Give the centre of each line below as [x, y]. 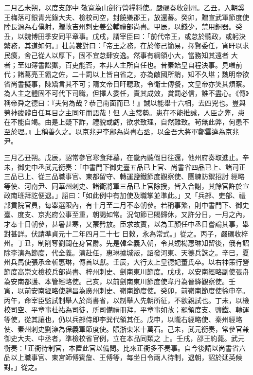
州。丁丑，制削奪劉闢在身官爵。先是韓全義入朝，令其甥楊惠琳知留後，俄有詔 [126, 243]
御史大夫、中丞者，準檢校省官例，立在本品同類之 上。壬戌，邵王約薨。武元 [124, 338]
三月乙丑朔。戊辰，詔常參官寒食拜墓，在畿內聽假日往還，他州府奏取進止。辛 [126, 157]
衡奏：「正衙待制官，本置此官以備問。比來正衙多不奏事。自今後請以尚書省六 [125, 348]
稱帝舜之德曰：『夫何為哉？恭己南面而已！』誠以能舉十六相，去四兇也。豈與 [125, 102]
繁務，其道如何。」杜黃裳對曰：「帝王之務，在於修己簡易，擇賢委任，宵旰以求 [126, 45]
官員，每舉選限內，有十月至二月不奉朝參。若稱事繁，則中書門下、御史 [136, 205]
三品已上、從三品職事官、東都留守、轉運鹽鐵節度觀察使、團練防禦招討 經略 [124, 176]
